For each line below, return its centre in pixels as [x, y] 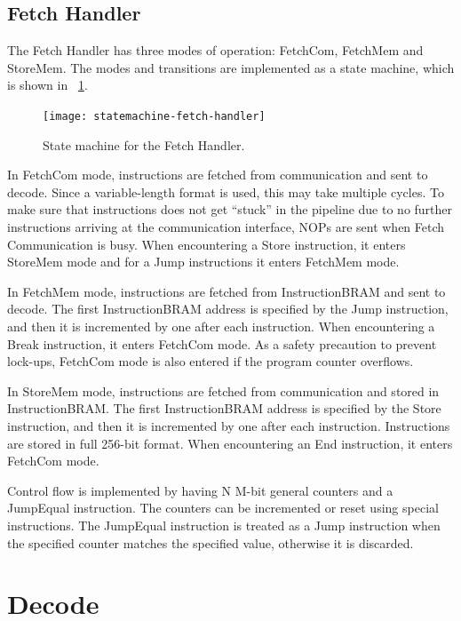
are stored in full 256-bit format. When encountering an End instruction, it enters [230, 443]
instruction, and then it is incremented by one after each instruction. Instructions [229, 425]
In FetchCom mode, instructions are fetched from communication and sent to [218, 175]
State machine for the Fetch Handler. [144, 144]
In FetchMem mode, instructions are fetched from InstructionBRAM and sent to [227, 291]
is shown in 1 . [48, 85]
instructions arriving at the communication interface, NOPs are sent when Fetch [226, 227]
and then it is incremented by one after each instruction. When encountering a [221, 326]
